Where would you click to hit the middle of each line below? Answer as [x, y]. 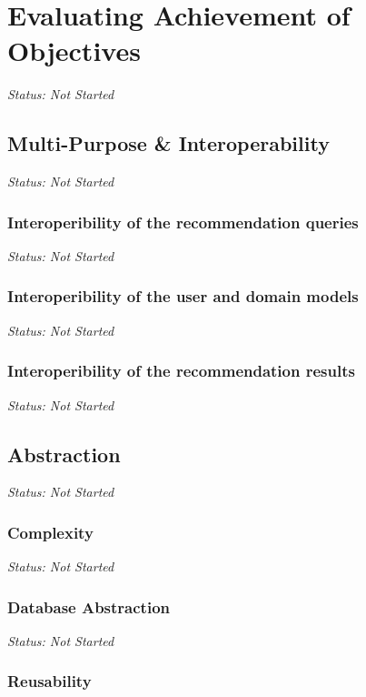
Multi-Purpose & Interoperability [168, 143]
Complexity [50, 532]
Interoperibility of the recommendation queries [183, 222]
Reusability [49, 681]
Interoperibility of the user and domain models [183, 296]
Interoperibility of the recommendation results [181, 371]
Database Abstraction [89, 606]
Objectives [74, 51]
